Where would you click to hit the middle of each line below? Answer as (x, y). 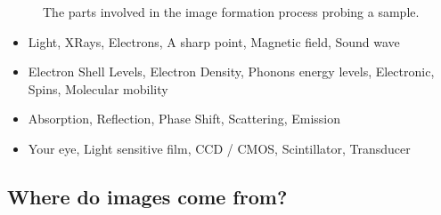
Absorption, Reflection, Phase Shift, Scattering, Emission (184, 119)
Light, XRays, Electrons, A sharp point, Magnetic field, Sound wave (214, 41)
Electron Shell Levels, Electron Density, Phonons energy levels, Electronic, (231, 72)
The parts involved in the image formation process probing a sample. (231, 12)
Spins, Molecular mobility (98, 88)
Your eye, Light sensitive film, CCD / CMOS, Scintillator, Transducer (219, 148)
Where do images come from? (147, 196)
